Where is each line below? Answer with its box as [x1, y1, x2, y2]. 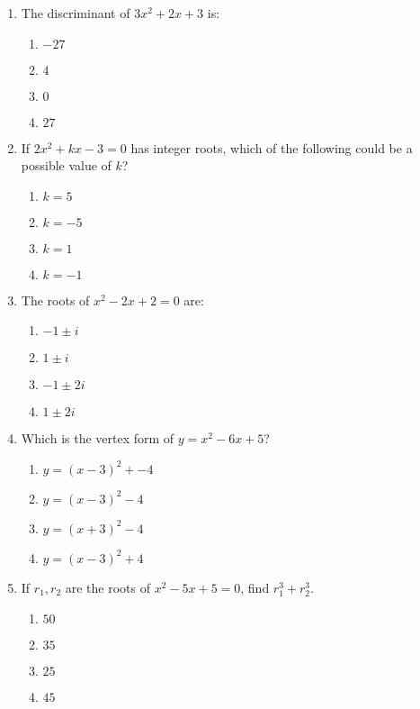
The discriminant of [21, 4, 130, 22]
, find [240, 577, 270, 596]
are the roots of [65, 577, 150, 596]
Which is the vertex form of [21, 429, 174, 448]
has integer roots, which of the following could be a [130, 138, 413, 157]
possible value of [21, 156, 112, 175]
